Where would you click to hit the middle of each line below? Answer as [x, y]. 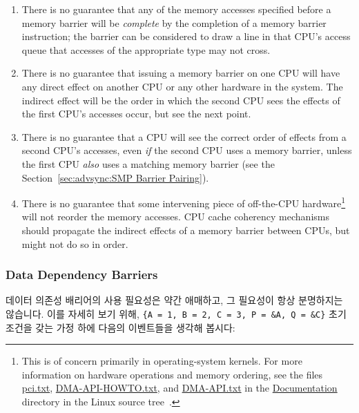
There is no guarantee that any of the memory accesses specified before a [176, 9]
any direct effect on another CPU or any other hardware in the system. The [182, 86]
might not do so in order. [75, 243]
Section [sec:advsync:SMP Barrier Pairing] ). [115, 177]
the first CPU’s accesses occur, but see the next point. [136, 114]
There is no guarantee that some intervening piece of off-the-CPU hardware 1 [184, 202]
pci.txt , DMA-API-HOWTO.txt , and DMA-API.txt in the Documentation [179, 388]
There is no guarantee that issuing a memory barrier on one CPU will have [181, 73]
